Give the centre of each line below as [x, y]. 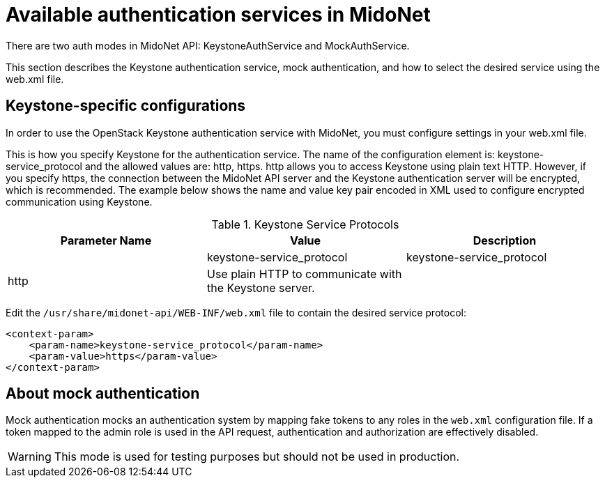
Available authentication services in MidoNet [218, 15]
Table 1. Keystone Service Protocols [305, 224]
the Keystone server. [261, 287]
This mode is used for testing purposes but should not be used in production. [257, 457]
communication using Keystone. [79, 201]
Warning [30, 457]
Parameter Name [106, 240]
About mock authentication [103, 394]
